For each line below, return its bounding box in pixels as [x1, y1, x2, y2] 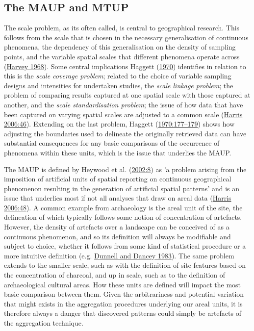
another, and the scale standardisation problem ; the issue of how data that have [4, 99, 243, 109]
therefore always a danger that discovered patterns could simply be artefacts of [4, 308, 241, 318]
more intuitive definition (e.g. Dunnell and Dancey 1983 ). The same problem [4, 250, 234, 260]
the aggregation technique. [4, 318, 83, 328]
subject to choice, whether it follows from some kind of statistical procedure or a [4, 241, 246, 251]
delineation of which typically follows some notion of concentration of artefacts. [4, 212, 242, 222]
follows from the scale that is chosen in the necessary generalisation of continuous [4, 32, 249, 42]
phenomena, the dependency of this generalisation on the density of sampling [4, 42, 236, 52]
